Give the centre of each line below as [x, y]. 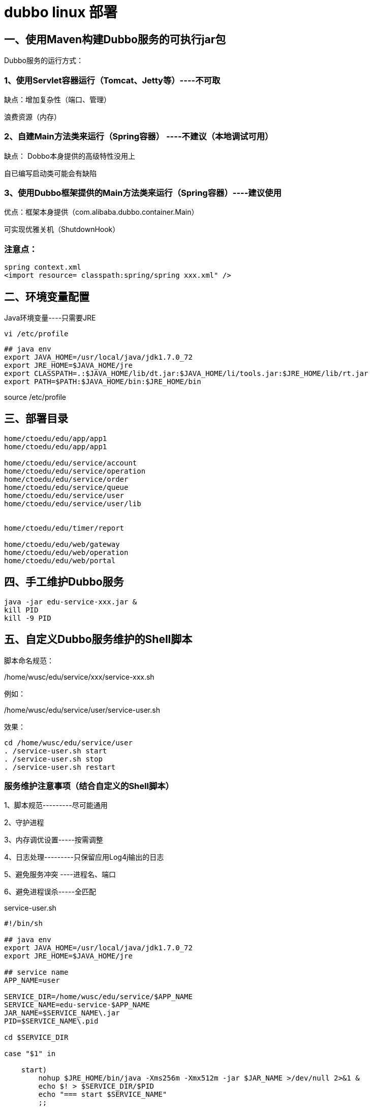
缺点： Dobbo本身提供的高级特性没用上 [70, 156]
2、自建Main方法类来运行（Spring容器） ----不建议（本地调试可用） [139, 137]
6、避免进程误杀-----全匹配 [50, 892]
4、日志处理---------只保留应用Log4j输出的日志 [84, 857]
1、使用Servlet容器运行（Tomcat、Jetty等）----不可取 [112, 80]
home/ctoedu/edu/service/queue [66, 487]
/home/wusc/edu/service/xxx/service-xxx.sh [79, 677]
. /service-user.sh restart [60, 767]
